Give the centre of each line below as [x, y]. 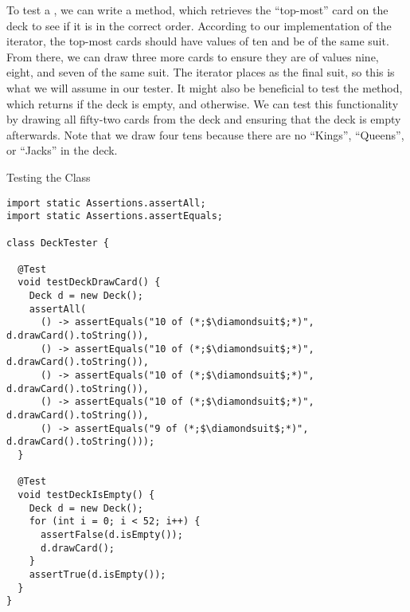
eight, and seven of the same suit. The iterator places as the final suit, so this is [201, 72]
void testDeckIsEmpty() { [86, 494]
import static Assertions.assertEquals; [115, 216]
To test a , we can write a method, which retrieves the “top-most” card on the [197, 10]
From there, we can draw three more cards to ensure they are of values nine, [193, 56]
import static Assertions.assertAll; [106, 203]
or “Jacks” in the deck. [62, 150]
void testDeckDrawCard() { [89, 282]
